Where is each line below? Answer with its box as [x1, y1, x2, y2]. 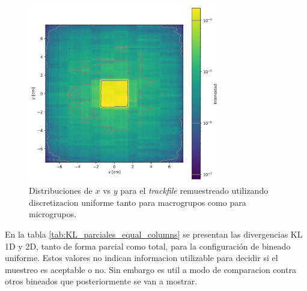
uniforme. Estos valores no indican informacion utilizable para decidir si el [5, 251, 278, 264]
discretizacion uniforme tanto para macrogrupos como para [29, 196, 246, 208]
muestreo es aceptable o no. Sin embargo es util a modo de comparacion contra [5, 263, 296, 275]
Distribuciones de [29, 184, 93, 197]
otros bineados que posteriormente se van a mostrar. [5, 275, 198, 287]
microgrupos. [29, 208, 77, 220]
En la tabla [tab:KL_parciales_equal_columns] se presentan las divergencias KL [5, 228, 303, 241]
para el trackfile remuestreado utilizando [120, 184, 269, 197]
